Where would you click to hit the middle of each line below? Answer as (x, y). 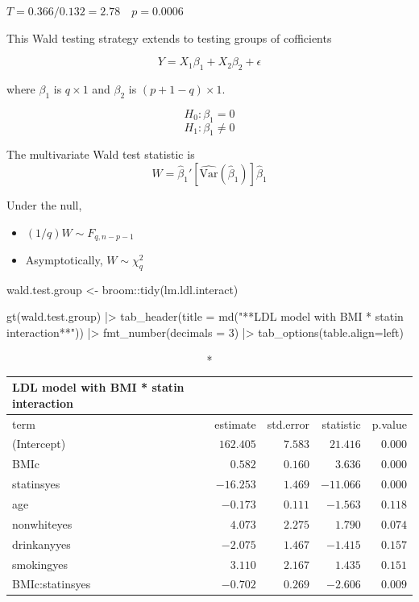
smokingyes (40, 564)
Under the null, (44, 204)
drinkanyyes (41, 544)
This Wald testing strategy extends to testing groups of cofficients (169, 37)
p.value (389, 423)
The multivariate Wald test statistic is (101, 154)
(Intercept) (39, 444)
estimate (235, 423)
